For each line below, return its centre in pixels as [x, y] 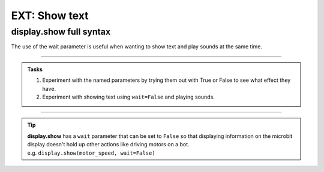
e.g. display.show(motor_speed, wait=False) [91, 153]
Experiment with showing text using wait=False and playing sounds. [129, 97]
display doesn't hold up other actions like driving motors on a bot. [108, 145]
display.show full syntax [61, 32]
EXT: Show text [50, 16]
